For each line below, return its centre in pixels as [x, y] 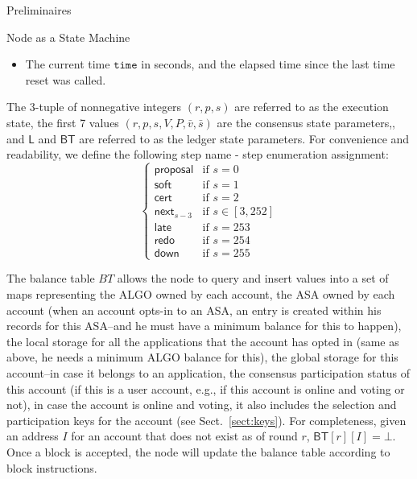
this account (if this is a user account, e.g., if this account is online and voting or [206, 388]
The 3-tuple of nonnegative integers [94, 107]
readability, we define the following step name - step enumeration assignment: [198, 154]
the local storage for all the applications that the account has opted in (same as [203, 341]
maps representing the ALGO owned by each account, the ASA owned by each [201, 294]
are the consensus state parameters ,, [306, 122]
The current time [68, 64]
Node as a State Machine [68, 37]
